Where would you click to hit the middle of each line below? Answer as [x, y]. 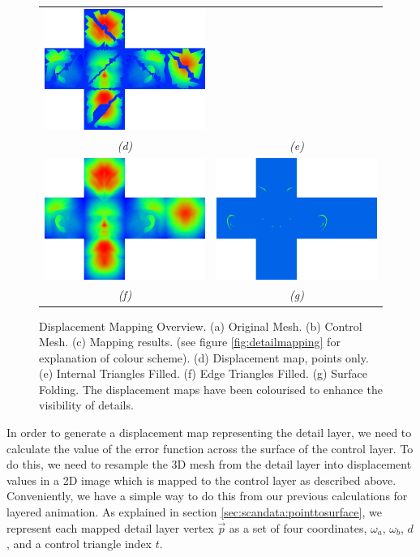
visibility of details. [86, 405]
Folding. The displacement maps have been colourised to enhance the [211, 389]
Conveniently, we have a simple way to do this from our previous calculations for [207, 496]
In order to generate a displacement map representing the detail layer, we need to [209, 433]
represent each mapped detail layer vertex [110, 527]
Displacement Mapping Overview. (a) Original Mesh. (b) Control [201, 326]
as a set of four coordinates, [298, 527]
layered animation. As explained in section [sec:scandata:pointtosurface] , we [194, 512]
